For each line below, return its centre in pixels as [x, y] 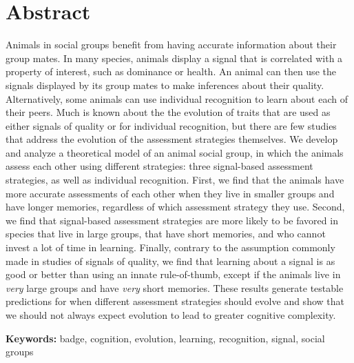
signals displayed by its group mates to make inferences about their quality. [165, 85]
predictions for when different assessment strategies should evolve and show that [175, 301]
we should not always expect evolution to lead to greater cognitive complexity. [171, 315]
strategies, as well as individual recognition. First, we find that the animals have [175, 180]
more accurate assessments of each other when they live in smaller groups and [170, 193]
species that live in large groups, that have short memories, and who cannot [166, 234]
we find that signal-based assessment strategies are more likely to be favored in [172, 220]
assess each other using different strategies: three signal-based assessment [159, 166]
